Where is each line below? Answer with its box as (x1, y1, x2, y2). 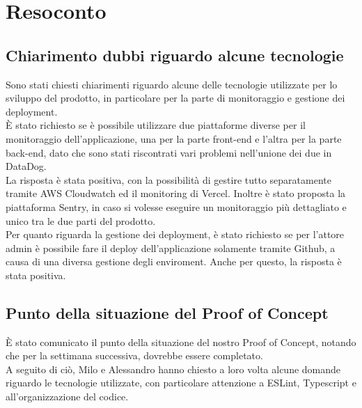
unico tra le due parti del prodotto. (6, 213, 156, 228)
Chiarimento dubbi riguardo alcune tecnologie (6, 44, 344, 65)
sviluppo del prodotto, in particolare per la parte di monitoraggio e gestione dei (6, 91, 345, 105)
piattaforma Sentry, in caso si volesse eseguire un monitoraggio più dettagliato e (6, 199, 347, 214)
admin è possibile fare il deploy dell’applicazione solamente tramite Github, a (6, 240, 336, 255)
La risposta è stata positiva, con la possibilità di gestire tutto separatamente (6, 172, 331, 187)
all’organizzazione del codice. (6, 389, 129, 404)
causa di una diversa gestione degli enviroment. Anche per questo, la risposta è (6, 254, 342, 269)
